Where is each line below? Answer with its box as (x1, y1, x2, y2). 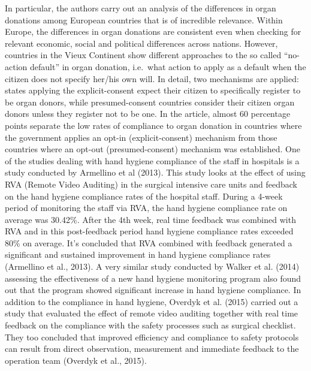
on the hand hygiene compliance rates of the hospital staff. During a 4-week (5, 189, 283, 202)
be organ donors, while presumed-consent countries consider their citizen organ (5, 95, 295, 108)
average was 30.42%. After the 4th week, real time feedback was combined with (5, 213, 296, 225)
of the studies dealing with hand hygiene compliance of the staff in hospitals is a (5, 154, 300, 167)
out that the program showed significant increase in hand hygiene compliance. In (5, 283, 301, 296)
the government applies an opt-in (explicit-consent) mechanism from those (5, 131, 277, 143)
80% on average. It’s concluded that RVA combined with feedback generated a (5, 236, 292, 249)
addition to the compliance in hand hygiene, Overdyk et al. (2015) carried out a (5, 295, 298, 307)
